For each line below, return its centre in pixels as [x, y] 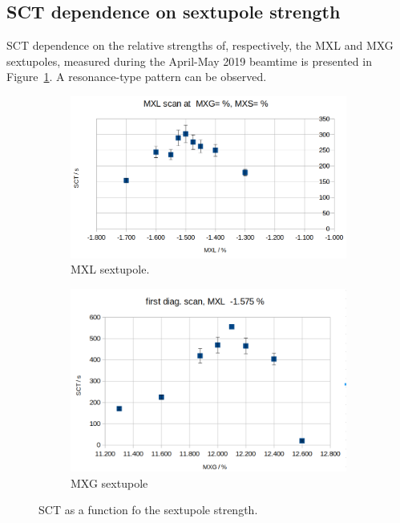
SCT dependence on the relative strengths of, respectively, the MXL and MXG [200, 45]
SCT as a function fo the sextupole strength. [148, 510]
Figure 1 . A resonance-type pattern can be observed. [137, 77]
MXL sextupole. [110, 269]
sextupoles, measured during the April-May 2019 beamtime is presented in [189, 61]
